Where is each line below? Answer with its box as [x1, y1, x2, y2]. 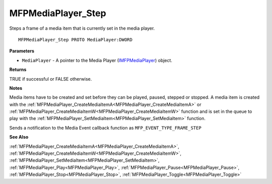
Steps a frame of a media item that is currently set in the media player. [9, 25, 155, 31]
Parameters [9, 48, 35, 54]
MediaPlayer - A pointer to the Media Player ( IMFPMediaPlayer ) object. [22, 57, 172, 63]
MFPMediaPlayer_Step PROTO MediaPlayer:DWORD [18, 37, 133, 42]
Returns [9, 67, 27, 73]
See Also [9, 134, 29, 140]
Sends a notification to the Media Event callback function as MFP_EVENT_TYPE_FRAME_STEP [9, 125, 201, 131]
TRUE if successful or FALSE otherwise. [9, 76, 92, 82]
